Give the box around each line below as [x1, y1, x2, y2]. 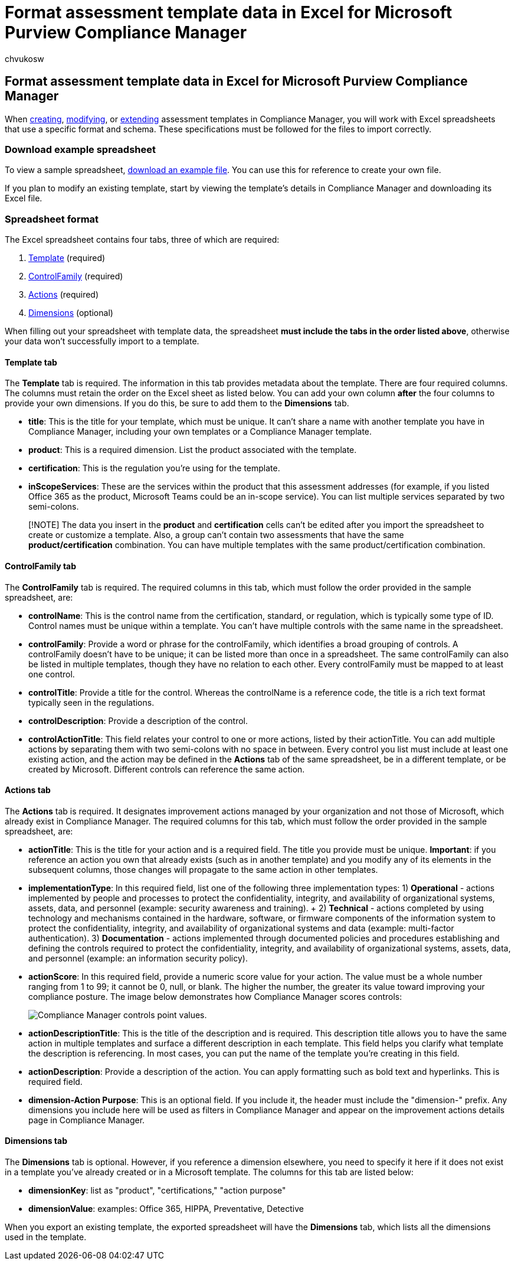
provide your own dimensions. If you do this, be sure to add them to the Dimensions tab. [5, 398, 349, 409]
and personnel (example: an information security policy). [28, 953, 248, 963]
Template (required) [28, 253, 106, 263]
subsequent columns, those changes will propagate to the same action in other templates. [28, 864, 378, 875]
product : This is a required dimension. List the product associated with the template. [28, 445, 357, 455]
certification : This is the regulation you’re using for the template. [28, 463, 280, 474]
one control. [28, 669, 75, 679]
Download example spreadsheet [5, 143, 156, 155]
